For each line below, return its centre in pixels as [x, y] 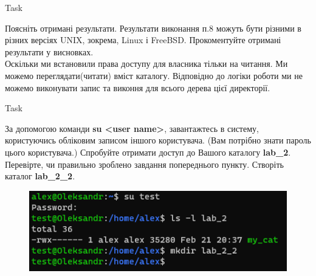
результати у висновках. [49, 51]
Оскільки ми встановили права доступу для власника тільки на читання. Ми [146, 64]
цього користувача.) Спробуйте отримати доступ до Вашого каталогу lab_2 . [148, 152]
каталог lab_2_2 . [40, 176]
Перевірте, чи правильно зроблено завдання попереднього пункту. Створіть [144, 164]
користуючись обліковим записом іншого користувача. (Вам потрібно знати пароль [158, 140]
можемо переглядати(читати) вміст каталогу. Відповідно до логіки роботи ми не [154, 75]
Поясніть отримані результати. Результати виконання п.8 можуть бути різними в [153, 28]
